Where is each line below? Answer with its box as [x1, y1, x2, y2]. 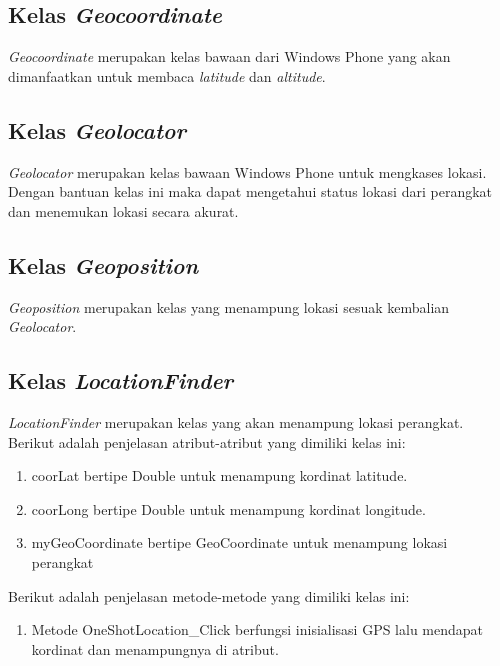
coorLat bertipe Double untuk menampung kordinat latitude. [31, 465, 408, 486]
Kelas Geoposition [8, 249, 199, 280]
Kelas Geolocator [8, 114, 186, 145]
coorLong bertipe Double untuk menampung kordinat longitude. [31, 498, 426, 519]
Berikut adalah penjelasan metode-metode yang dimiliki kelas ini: [8, 585, 410, 606]
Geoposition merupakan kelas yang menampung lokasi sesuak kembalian [8, 296, 450, 317]
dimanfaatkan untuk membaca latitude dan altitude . [8, 65, 326, 86]
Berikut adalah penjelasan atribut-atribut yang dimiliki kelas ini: [8, 431, 406, 452]
